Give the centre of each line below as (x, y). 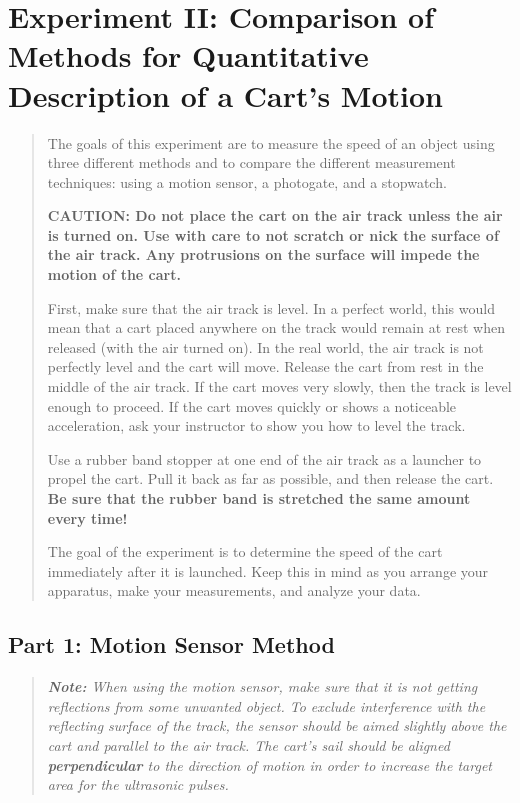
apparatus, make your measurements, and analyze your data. (234, 590)
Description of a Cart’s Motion (225, 94)
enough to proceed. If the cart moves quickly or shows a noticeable (252, 405)
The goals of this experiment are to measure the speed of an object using (271, 142)
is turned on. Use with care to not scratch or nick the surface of (273, 234)
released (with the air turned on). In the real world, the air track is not (265, 346)
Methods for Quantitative (188, 55)
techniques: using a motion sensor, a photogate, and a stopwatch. (247, 181)
